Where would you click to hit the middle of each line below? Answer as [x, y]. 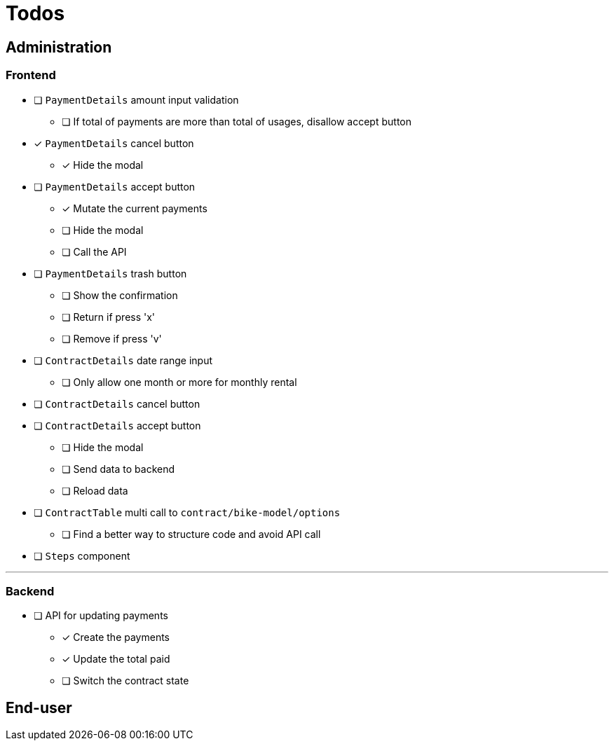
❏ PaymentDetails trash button [110, 273]
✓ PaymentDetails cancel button [114, 143]
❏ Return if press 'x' [109, 317]
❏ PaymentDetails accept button [115, 186]
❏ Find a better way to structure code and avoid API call [191, 534]
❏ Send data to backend [118, 469]
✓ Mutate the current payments [135, 208]
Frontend [31, 75]
